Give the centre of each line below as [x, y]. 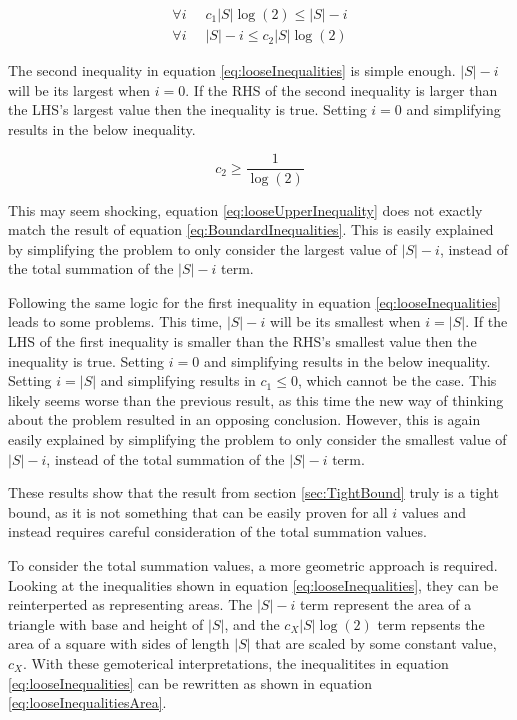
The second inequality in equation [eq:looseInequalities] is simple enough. [232, 70]
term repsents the [431, 623]
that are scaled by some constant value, [376, 643]
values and [433, 511]
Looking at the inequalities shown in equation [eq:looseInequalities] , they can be [253, 584]
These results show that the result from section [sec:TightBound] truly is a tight [253, 492]
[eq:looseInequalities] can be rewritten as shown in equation [190, 682]
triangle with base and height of [106, 623]
